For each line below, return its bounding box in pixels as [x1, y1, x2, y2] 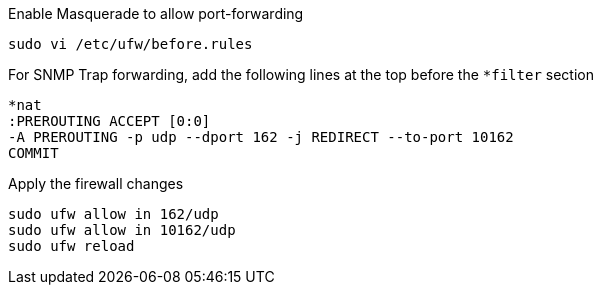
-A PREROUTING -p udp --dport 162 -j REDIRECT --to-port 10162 [8, 129, 514, 145]
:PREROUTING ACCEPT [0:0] [8, 113, 211, 129]
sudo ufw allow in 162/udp [8, 206, 219, 222]
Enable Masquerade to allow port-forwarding [8, 5, 304, 22]
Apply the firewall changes [8, 175, 184, 192]
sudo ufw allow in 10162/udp [8, 222, 236, 238]
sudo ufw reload [8, 238, 135, 254]
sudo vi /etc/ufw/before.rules [8, 36, 253, 52]
